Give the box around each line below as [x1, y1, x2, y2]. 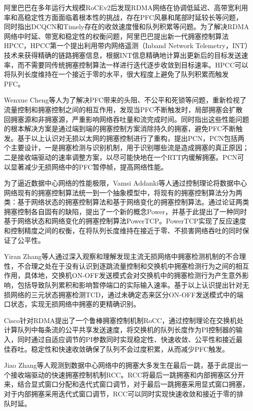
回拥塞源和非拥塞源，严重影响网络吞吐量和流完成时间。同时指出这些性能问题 [4, 114, 249, 124]
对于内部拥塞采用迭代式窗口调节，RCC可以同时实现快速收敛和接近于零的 [4, 388, 237, 398]
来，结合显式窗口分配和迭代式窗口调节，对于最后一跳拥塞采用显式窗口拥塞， [4, 379, 249, 389]
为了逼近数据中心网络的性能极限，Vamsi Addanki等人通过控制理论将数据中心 [4, 178, 247, 188]
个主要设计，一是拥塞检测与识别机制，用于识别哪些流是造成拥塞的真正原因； [4, 142, 249, 153]
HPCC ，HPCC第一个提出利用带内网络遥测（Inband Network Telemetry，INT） [4, 40, 249, 51]
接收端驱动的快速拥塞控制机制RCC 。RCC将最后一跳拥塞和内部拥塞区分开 [10, 369, 245, 379]
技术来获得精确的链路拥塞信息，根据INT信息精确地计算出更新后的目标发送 [4, 50, 241, 60]
